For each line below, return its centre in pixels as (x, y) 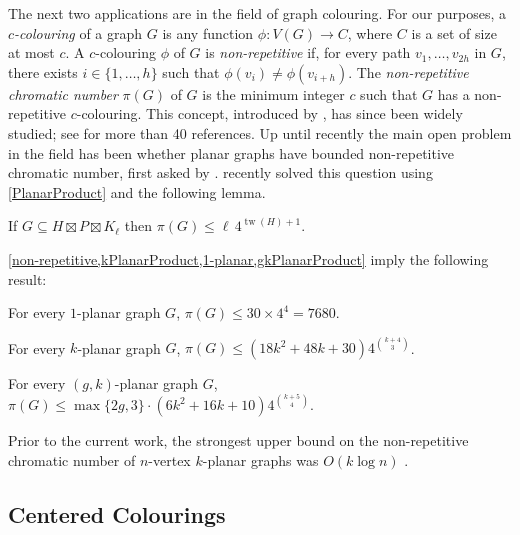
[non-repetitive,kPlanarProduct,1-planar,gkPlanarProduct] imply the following (248, 258)
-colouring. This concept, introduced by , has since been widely (269, 113)
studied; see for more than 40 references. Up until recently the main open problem (260, 132)
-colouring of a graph (78, 32)
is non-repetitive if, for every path (308, 52)
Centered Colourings (117, 513)
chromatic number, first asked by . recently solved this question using (220, 172)
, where (370, 32)
